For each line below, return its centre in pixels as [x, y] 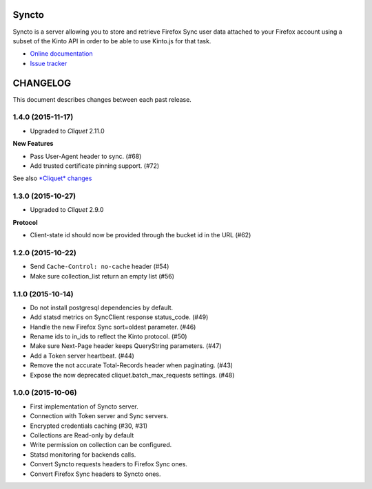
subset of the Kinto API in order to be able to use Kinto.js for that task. [112, 41]
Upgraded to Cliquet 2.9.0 [67, 210]
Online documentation [61, 54]
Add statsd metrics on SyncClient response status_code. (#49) [119, 317]
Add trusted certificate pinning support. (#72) [95, 166]
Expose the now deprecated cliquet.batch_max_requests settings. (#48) [132, 375]
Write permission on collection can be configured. [101, 445]
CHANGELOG [42, 83]
